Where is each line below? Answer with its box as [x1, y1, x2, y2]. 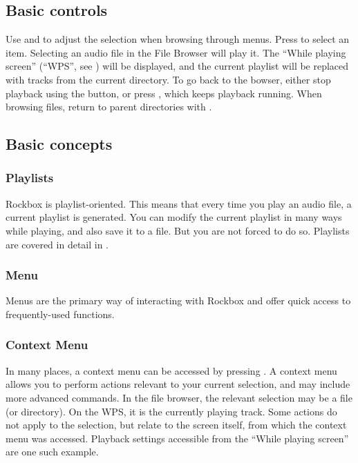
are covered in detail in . [6, 237, 109, 251]
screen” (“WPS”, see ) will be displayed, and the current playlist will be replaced [6, 59, 349, 73]
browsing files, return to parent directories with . [6, 99, 212, 114]
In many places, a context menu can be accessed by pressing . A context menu [6, 363, 337, 377]
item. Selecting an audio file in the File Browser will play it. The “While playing [6, 45, 346, 59]
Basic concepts [6, 133, 113, 155]
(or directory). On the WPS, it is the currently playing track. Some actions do [6, 404, 337, 418]
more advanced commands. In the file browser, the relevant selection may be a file [6, 390, 352, 404]
